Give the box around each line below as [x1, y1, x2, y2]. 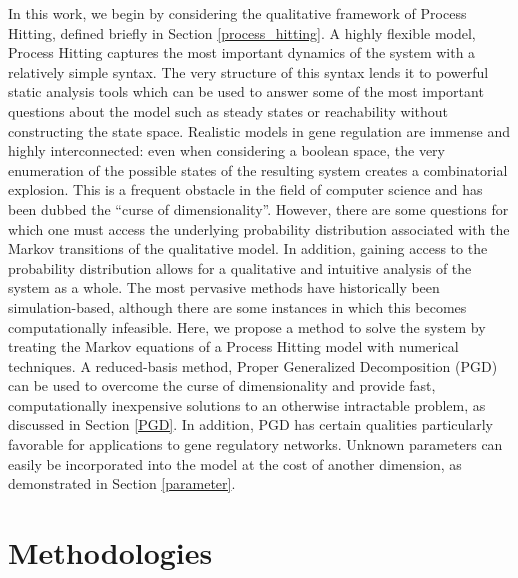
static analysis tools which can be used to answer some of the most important [8, 81, 484, 102]
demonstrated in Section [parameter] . [8, 473, 236, 494]
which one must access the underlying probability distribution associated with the [8, 218, 510, 239]
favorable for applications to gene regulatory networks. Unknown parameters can [8, 434, 503, 455]
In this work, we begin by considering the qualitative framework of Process [8, 3, 467, 23]
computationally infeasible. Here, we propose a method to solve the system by [8, 316, 486, 337]
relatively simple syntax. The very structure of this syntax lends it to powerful [8, 61, 489, 82]
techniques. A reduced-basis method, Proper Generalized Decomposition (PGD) [8, 355, 498, 376]
